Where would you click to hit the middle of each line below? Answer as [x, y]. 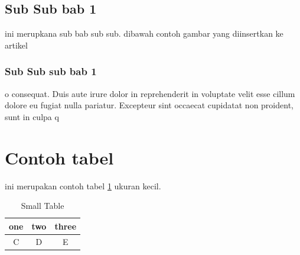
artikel [16, 45]
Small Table [43, 206]
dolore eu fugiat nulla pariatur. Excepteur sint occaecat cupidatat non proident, [149, 105]
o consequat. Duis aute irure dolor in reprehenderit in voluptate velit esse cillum [150, 93]
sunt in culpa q [32, 116]
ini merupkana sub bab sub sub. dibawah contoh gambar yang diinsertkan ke [144, 33]
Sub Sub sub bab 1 [51, 71]
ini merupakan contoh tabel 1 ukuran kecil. [83, 185]
